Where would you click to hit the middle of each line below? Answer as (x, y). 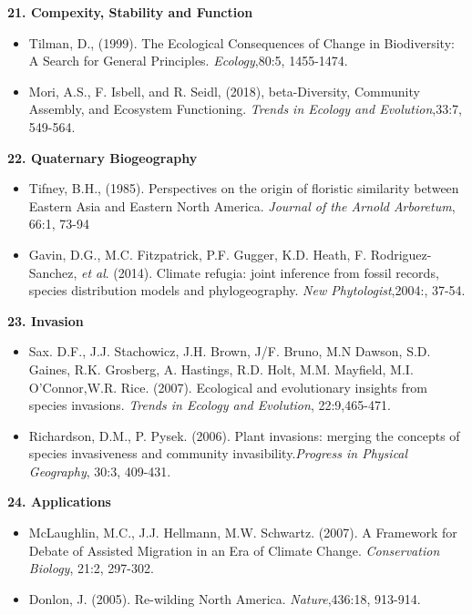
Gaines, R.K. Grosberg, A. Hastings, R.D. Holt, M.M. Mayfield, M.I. (221, 369)
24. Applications (59, 502)
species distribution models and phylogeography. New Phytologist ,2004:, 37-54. (247, 290)
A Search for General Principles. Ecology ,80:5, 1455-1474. (188, 61)
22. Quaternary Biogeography (103, 157)
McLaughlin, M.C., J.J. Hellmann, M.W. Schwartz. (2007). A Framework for (243, 533)
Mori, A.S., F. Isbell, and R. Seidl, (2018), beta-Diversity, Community (224, 91)
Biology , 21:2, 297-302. (91, 568)
